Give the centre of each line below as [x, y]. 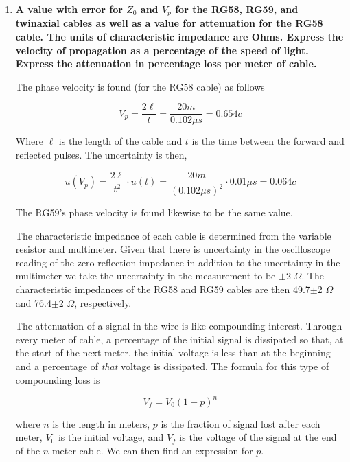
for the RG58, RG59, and [237, 9]
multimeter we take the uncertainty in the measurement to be [145, 276]
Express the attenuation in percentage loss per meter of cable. [166, 63]
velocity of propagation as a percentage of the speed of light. [162, 50]
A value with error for [69, 9]
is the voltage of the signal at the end [258, 437]
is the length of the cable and [120, 141]
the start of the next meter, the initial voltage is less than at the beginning [173, 353]
